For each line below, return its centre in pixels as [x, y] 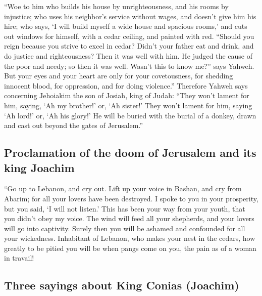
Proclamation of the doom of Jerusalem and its [130, 153]
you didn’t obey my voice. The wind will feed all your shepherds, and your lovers [129, 218]
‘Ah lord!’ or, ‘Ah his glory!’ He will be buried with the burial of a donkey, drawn [130, 115]
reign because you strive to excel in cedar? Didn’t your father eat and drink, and [129, 46]
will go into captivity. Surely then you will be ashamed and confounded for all [125, 228]
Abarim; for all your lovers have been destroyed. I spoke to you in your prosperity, [131, 198]
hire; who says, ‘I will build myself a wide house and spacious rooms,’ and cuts [126, 26]
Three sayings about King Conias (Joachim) [122, 285]
